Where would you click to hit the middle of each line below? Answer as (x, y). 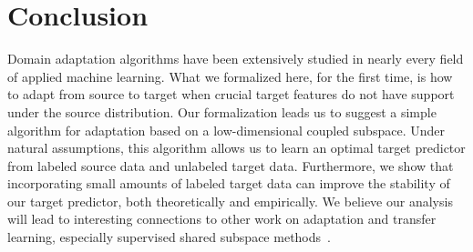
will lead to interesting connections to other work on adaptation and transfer (222, 219)
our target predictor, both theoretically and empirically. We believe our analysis (230, 201)
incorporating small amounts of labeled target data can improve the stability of (229, 183)
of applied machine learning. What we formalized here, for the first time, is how (230, 76)
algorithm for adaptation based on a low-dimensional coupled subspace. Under (226, 130)
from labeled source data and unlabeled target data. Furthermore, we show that (231, 165)
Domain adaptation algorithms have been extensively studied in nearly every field (236, 59)
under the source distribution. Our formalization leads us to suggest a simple (222, 111)
